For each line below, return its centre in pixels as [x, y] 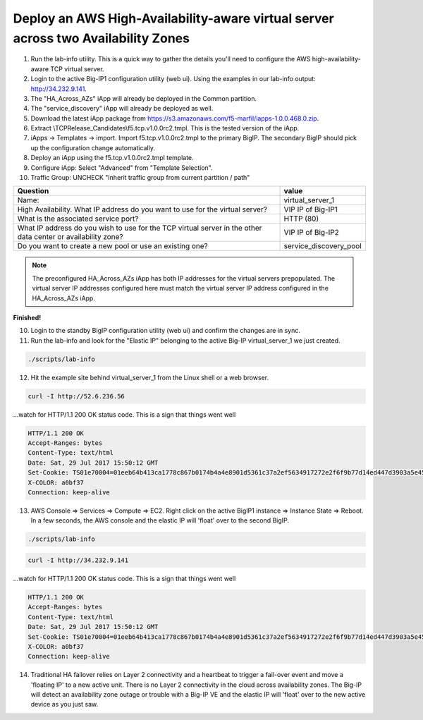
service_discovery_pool [323, 246]
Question [33, 191]
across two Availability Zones [102, 38]
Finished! [27, 317]
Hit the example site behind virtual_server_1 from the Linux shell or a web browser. [150, 377]
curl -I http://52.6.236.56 [76, 396]
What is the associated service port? [78, 219]
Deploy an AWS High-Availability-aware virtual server [173, 18]
